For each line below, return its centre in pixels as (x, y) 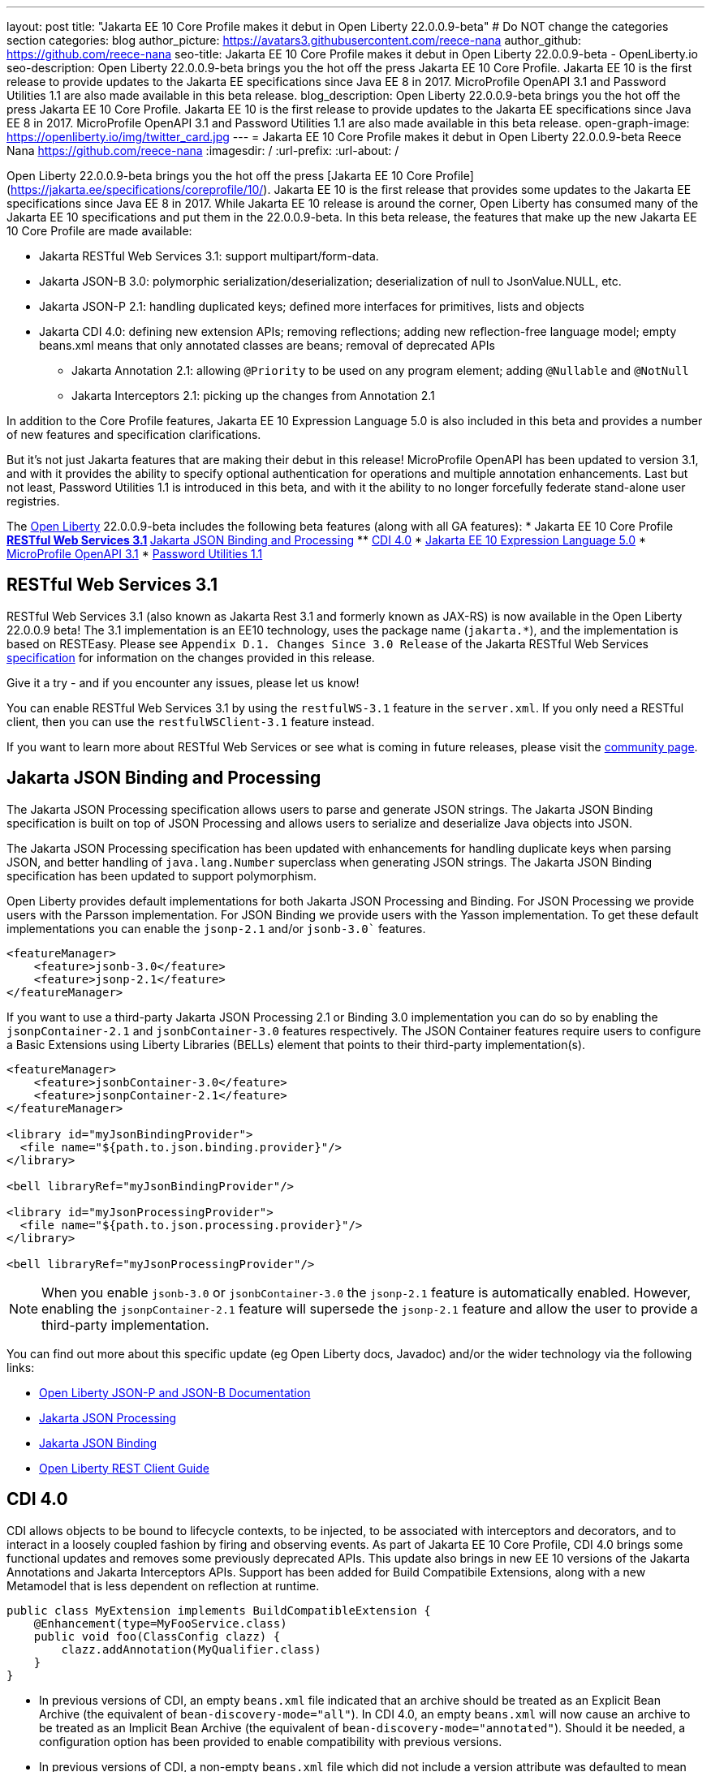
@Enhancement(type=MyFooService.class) (160, 1623)
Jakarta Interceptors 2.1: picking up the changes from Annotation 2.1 (253, 396)
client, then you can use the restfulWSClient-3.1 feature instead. (191, 721)
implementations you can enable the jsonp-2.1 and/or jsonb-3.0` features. (216, 928)
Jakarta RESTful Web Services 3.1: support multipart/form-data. (209, 256)
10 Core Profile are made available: (99, 231)
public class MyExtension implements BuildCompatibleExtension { (219, 1610)
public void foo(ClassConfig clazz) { (157, 1636)
